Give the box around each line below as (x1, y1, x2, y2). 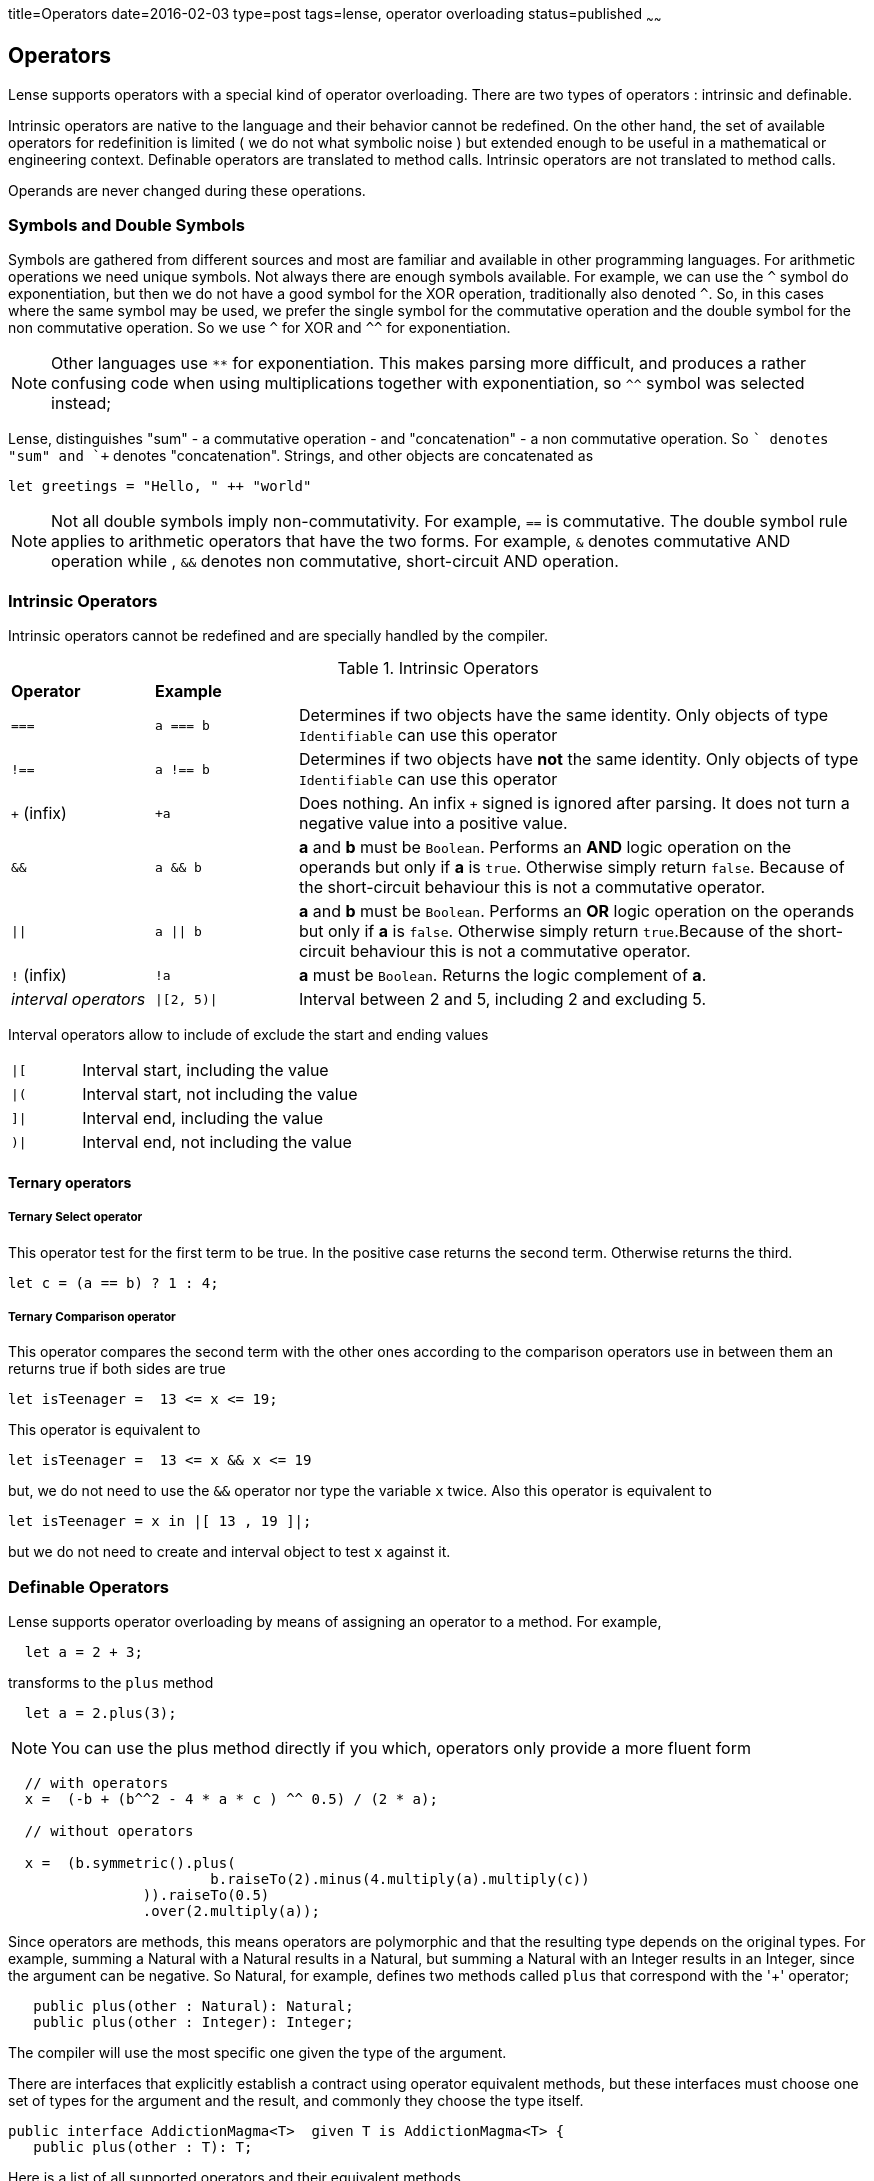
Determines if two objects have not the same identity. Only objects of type (298, 749, 859, 770)
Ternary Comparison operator (8, 1309, 176, 1324)
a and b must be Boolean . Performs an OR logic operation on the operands (298, 901, 855, 922)
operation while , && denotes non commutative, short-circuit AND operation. (51, 551, 619, 572)
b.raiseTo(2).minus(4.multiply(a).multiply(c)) (210, 1871, 590, 1888)
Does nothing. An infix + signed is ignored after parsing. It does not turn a (298, 793, 850, 814)
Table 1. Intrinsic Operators (337, 658, 539, 679)
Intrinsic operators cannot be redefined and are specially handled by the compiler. (8, 627, 549, 645)
